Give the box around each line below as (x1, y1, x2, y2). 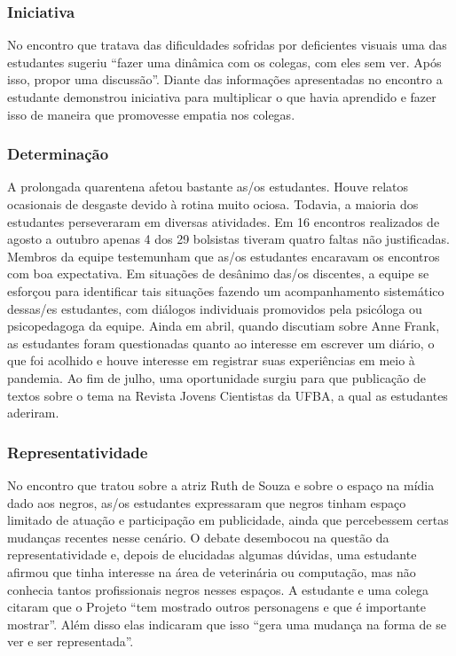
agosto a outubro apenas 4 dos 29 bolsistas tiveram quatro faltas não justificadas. (7, 230, 450, 248)
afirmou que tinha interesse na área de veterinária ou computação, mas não (7, 562, 416, 581)
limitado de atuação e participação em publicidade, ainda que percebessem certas (7, 511, 449, 529)
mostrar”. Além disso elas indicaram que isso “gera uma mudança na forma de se (7, 614, 446, 633)
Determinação (7, 143, 109, 165)
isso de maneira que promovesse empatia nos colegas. (7, 105, 295, 123)
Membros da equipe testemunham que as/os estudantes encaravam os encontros (7, 246, 440, 265)
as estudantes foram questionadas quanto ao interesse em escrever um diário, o (7, 333, 435, 352)
